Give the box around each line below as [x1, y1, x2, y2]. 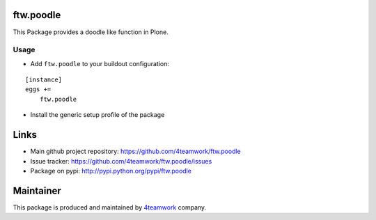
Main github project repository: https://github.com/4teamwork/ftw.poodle [30, 147, 242, 156]
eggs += [25, 86, 52, 93]
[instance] [25, 76, 63, 84]
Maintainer [13, 184, 62, 196]
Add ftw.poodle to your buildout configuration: [30, 59, 170, 68]
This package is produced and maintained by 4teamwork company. [13, 203, 207, 212]
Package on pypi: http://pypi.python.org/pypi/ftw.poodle [30, 166, 191, 175]
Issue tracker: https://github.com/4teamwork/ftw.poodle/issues [30, 157, 212, 165]
